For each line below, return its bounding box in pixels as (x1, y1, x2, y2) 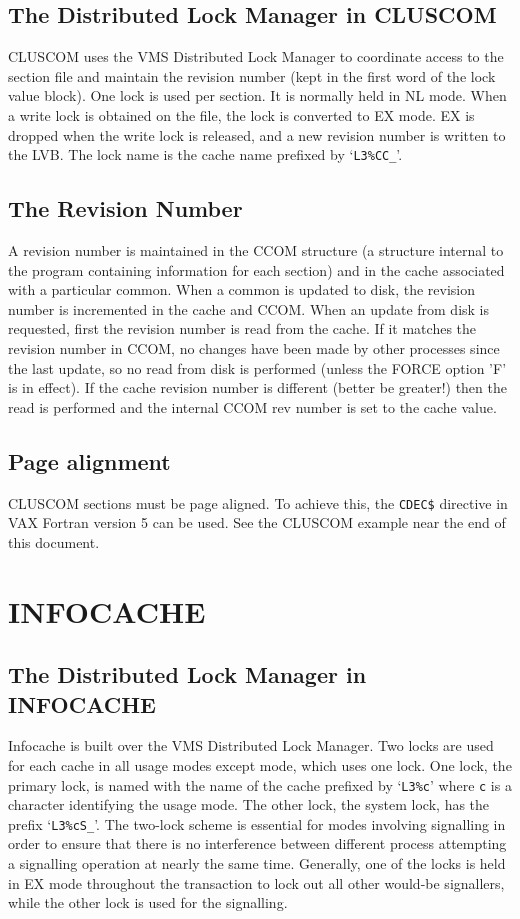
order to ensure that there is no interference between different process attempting (8, 833, 507, 854)
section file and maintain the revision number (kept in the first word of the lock (8, 65, 496, 86)
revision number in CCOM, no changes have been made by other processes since (8, 338, 500, 358)
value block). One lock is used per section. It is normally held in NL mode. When (8, 85, 507, 106)
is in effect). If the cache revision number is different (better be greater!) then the (8, 377, 507, 398)
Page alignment (8, 445, 171, 476)
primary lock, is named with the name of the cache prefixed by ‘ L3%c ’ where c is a (8, 774, 512, 795)
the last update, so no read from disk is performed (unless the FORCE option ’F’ (8, 357, 507, 378)
